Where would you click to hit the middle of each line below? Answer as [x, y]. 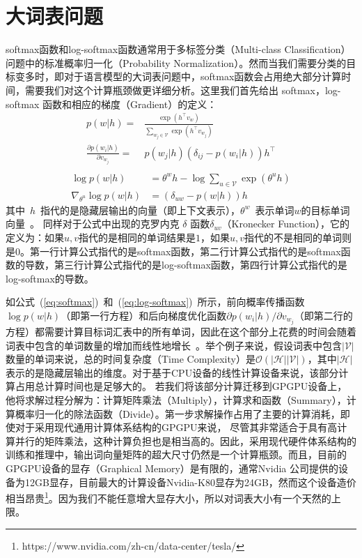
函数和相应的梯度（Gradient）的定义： [129, 104]
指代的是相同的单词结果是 [137, 237]
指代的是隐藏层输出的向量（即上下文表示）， [141, 210]
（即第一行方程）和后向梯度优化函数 [144, 315]
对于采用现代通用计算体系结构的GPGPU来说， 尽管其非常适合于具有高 [176, 427]
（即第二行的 [323, 315]
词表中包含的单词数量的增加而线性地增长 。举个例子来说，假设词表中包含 [174, 345]
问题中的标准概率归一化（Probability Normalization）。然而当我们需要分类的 [176, 62]
